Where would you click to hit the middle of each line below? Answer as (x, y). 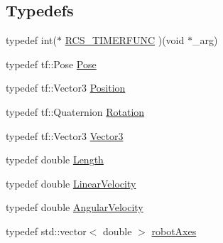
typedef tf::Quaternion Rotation (75, 111)
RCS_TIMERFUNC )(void (125, 40)
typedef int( (31, 40)
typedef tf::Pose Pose (51, 64)
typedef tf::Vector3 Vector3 (65, 135)
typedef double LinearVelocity (71, 183)
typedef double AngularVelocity (75, 207)
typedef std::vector (46, 231)
